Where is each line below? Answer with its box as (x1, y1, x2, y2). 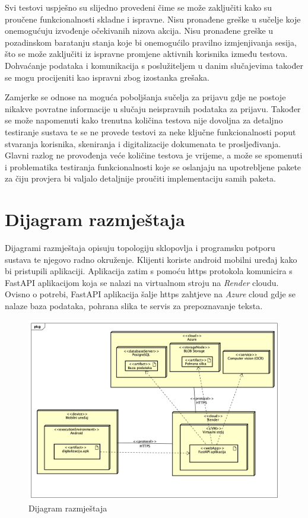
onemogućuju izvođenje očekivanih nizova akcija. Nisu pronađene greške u (5, 24, 274, 37)
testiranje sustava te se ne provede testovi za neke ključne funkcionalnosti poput (5, 125, 296, 138)
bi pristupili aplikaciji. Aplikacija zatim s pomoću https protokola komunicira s (5, 265, 293, 277)
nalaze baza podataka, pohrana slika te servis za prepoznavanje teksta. (5, 300, 263, 312)
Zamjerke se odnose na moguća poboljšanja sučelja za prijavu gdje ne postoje (5, 91, 286, 103)
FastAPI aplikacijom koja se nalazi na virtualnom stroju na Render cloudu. (5, 276, 279, 288)
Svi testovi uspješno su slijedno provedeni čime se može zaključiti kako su (5, 1, 272, 13)
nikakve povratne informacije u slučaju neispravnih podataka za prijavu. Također (5, 102, 301, 115)
